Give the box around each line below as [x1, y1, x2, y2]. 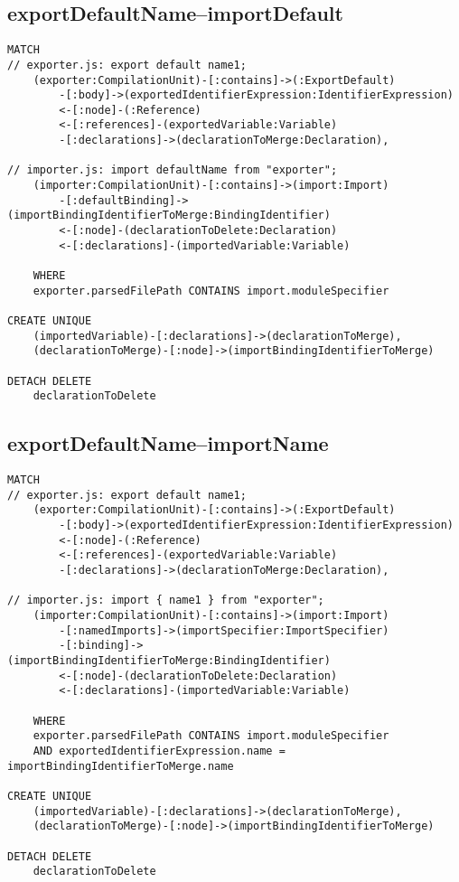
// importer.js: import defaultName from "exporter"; [7, 164, 338, 177]
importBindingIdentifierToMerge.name [7, 759, 234, 773]
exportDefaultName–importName [7, 429, 329, 457]
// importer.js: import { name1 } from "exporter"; [7, 594, 324, 607]
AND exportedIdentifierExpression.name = [33, 744, 286, 757]
